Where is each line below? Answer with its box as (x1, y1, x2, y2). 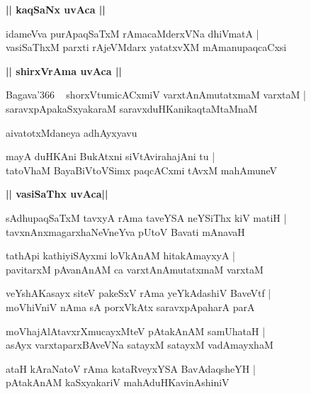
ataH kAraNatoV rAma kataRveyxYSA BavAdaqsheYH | (6, 361, 256, 376)
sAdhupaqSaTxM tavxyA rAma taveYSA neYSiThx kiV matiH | (6, 210, 287, 225)
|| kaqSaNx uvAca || (6, 2, 106, 16)
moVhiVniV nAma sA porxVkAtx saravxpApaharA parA (6, 299, 255, 314)
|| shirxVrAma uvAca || (6, 63, 122, 78)
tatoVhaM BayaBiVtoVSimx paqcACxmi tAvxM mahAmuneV (6, 162, 278, 177)
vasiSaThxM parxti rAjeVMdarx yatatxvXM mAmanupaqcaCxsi (6, 40, 287, 55)
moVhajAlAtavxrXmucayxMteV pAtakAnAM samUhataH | (6, 323, 266, 338)
